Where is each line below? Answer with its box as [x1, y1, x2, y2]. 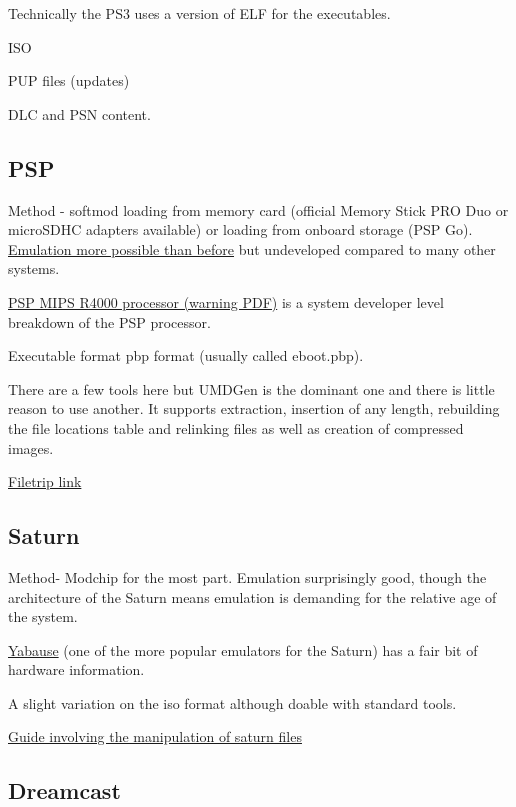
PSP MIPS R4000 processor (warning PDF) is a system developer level [8, 291, 444, 312]
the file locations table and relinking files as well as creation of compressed [8, 417, 464, 438]
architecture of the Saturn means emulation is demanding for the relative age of [8, 586, 497, 607]
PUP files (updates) [8, 70, 130, 91]
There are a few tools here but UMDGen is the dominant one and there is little [8, 378, 495, 399]
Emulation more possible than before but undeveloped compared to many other [8, 238, 496, 259]
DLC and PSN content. [8, 103, 151, 124]
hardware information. [8, 659, 145, 680]
